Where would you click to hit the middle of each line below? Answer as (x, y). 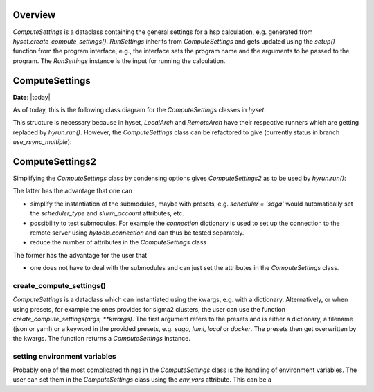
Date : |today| (32, 97)
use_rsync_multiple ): (42, 142)
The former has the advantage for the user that (80, 255)
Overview (34, 15)
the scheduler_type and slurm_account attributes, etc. (107, 213)
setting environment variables (65, 356)
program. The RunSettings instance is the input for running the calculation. (119, 61)
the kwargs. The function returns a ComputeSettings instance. (101, 338)
